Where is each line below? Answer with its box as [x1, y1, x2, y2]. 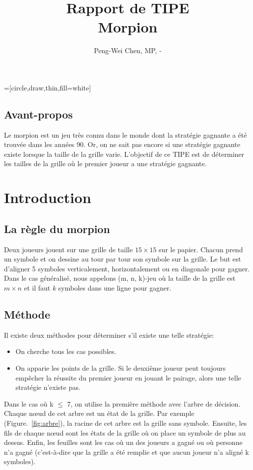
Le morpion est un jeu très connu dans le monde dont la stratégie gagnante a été [4, 129, 247, 140]
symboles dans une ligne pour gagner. [58, 283, 171, 293]
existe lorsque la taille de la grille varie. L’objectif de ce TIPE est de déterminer [4, 148, 245, 159]
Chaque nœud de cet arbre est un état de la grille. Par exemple [4, 408, 195, 418]
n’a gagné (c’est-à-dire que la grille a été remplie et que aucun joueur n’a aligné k [4, 446, 249, 457]
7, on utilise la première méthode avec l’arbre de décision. [67, 398, 241, 409]
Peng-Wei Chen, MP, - [94, 45, 162, 56]
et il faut [24, 283, 51, 293]
